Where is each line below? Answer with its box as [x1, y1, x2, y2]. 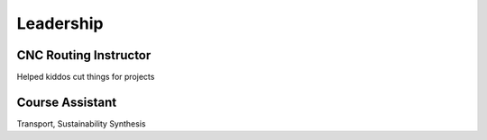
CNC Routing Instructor [16, 48, 152, 63]
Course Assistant [16, 94, 117, 109]
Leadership [16, 13, 104, 33]
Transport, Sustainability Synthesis [16, 118, 146, 129]
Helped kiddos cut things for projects [16, 72, 155, 83]
